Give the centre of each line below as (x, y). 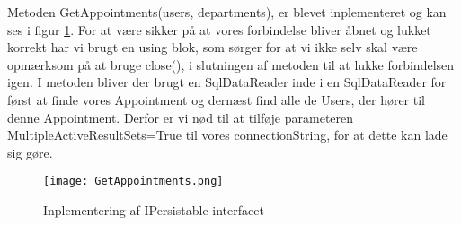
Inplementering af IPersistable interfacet (154, 210)
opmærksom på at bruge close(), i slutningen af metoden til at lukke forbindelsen (231, 64)
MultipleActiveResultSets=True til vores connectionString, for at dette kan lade (227, 135)
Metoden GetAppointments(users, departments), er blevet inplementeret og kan (227, 12)
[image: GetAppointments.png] (133, 182)
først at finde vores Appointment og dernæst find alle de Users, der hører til (216, 99)
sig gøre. (30, 152)
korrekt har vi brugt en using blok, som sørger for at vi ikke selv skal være (213, 47)
